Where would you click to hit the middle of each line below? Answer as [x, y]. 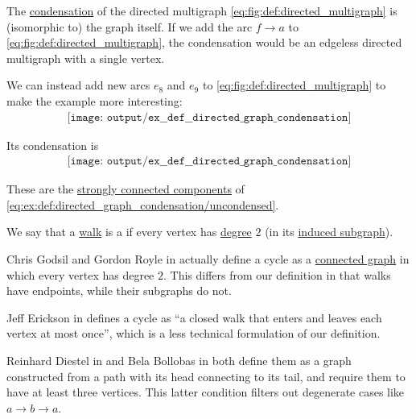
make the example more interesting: [95, 100]
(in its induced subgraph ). [329, 232]
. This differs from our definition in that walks [277, 274]
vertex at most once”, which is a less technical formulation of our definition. [194, 333]
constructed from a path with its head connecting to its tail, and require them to [206, 376]
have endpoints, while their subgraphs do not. [119, 290]
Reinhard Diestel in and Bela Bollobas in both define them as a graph [179, 360]
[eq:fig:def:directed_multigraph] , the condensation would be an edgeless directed [204, 42]
